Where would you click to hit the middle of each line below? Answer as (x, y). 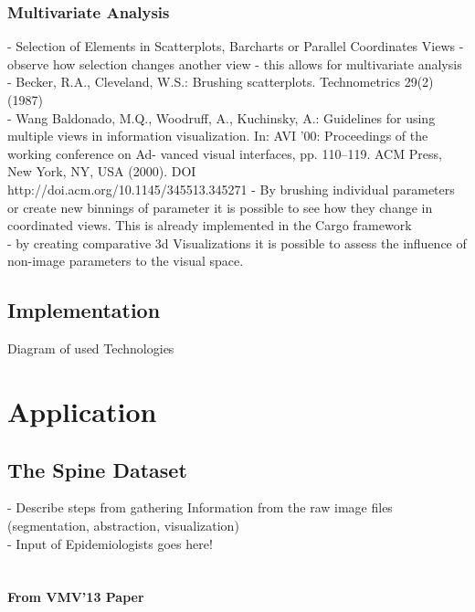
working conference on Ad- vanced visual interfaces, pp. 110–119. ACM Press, (225, 153)
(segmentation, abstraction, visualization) (123, 525)
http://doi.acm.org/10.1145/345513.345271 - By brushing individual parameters (231, 189)
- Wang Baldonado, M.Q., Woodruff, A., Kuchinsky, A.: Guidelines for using (222, 117)
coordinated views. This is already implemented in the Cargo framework (210, 225)
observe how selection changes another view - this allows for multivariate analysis (235, 63)
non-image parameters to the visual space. (126, 261)
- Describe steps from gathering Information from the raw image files (200, 507)
